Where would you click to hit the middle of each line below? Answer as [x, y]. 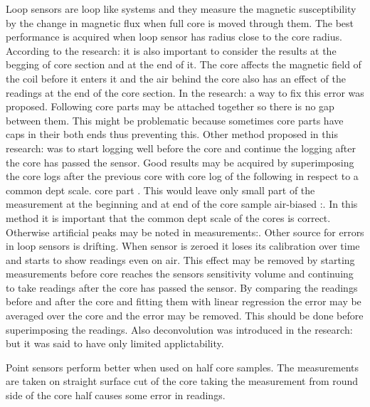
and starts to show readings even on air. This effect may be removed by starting [180, 259]
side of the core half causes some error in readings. [116, 395]
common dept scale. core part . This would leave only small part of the [160, 190]
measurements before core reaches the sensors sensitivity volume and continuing [180, 274]
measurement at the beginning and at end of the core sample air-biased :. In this [182, 204]
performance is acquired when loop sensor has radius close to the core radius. [174, 37]
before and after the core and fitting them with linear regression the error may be [184, 301]
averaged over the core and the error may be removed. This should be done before [185, 316]
